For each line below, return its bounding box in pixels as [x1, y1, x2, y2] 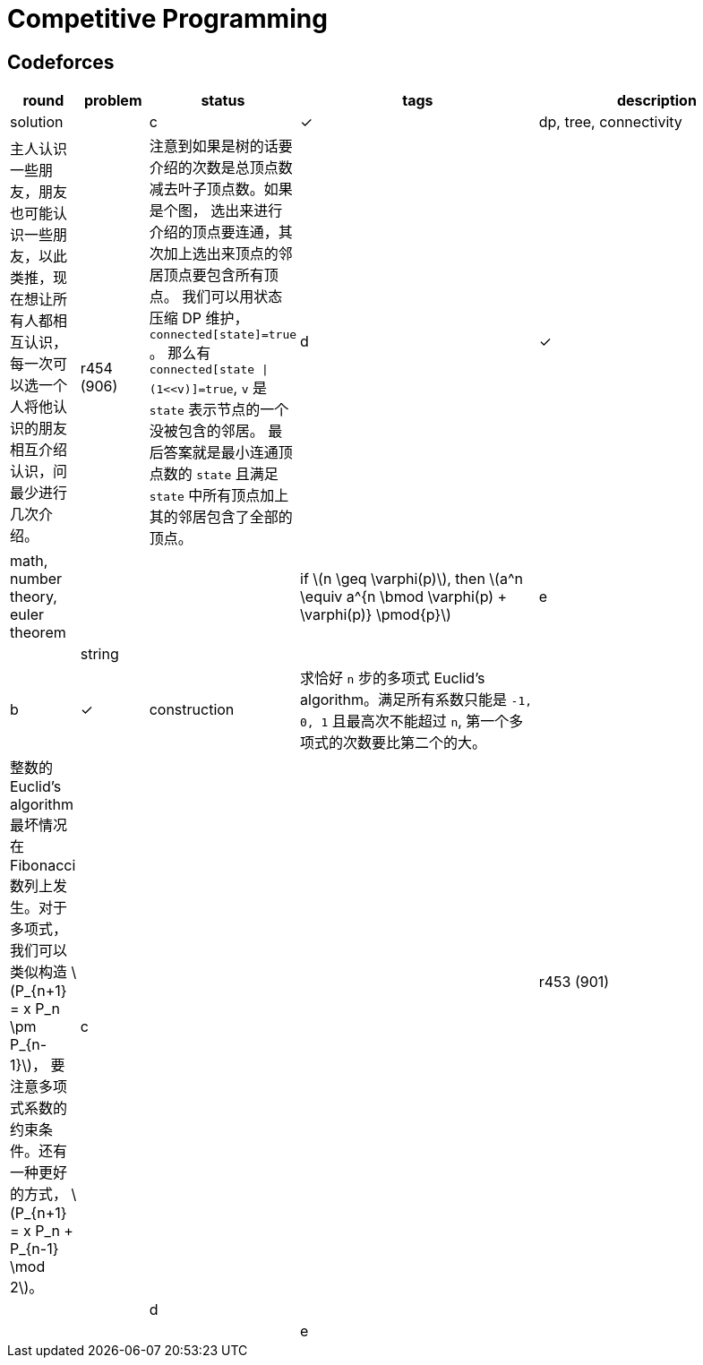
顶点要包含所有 [163, 266, 264, 285]
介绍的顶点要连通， [149, 223, 279, 242]
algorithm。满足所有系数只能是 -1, [300, 691, 533, 709]
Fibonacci [10, 856, 76, 875]
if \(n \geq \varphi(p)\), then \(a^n [300, 570, 523, 588]
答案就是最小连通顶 [163, 443, 293, 462]
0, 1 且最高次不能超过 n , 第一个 [300, 712, 510, 731]
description [616, 91, 697, 110]
